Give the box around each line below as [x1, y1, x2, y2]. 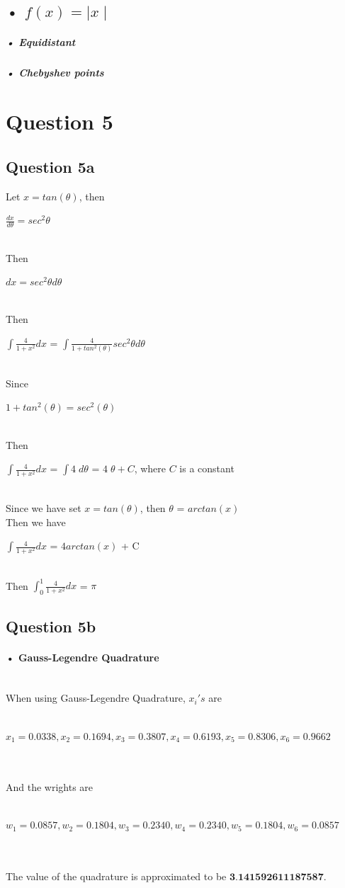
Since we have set [6, 500, 81, 515]
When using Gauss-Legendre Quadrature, [6, 690, 186, 705]
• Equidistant [6, 35, 76, 50]
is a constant [179, 461, 234, 476]
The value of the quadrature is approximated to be [6, 869, 227, 884]
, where [134, 461, 166, 476]
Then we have [6, 514, 66, 529]
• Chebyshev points [6, 65, 104, 80]
